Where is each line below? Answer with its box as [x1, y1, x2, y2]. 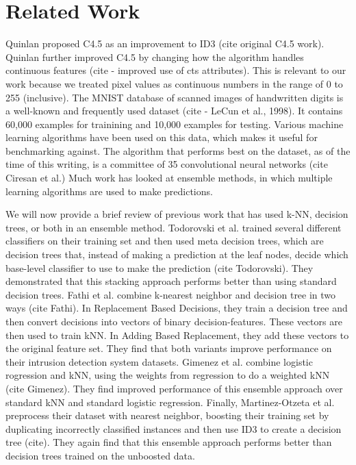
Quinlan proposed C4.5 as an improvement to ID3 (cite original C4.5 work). [5, 36, 325, 51]
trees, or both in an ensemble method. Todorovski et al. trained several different [5, 220, 342, 234]
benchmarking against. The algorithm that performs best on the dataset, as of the [5, 143, 351, 158]
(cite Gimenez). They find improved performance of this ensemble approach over [5, 381, 343, 395]
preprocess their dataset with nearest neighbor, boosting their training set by [5, 408, 329, 423]
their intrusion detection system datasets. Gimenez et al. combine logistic [5, 354, 313, 368]
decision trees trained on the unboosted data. [5, 448, 195, 462]
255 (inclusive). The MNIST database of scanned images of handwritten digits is [5, 90, 344, 104]
